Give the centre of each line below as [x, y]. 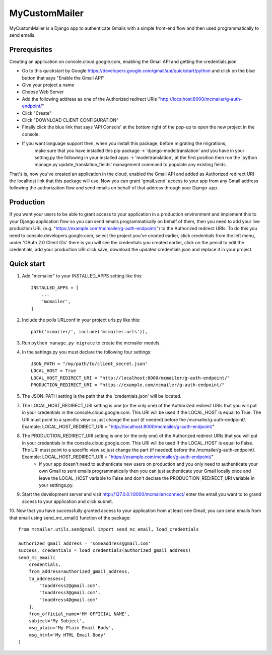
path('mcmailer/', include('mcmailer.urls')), [89, 332]
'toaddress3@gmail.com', [70, 593]
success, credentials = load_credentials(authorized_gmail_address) [105, 551]
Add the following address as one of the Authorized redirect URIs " [91, 99]
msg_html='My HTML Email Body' [67, 635]
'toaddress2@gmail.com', [70, 586]
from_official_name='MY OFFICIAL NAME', [79, 614]
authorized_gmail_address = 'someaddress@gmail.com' [85, 543]
